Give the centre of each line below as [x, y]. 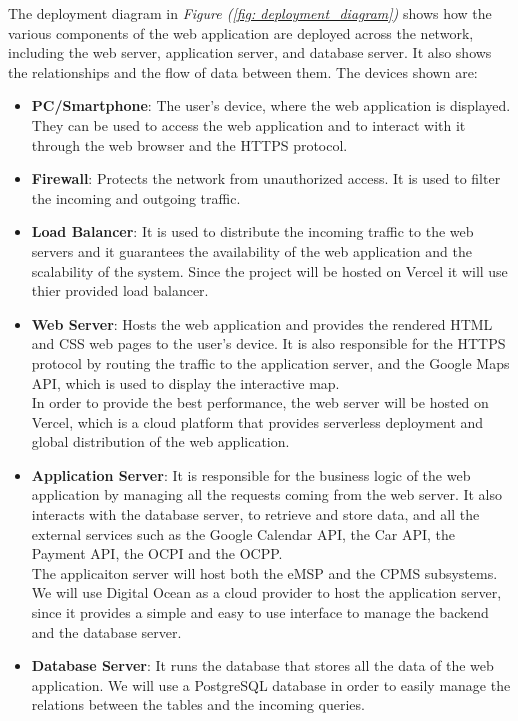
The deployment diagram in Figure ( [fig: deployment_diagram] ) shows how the [250, 13]
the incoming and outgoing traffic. [136, 197]
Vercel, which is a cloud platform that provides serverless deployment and [257, 421]
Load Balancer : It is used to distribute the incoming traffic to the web [252, 231]
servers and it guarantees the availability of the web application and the [251, 250]
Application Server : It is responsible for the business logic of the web [251, 474]
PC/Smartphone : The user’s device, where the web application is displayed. [271, 105]
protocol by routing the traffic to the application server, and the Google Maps [270, 362]
